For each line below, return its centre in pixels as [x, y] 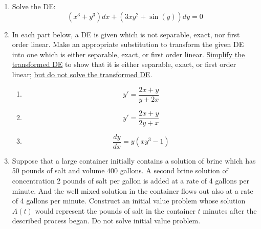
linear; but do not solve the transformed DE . [82, 74]
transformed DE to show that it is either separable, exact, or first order [124, 64]
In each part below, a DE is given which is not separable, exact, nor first [126, 34]
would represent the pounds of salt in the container [115, 210]
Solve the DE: [34, 6]
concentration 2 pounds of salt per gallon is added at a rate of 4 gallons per [131, 180]
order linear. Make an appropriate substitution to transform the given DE [128, 44]
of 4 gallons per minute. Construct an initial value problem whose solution [129, 201]
